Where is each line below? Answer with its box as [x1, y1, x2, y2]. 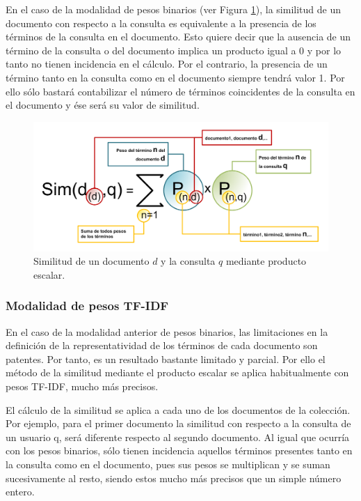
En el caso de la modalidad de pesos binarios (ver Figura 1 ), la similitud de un [6, 2, 341, 16]
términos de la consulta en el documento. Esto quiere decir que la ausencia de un [6, 29, 351, 44]
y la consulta [161, 254, 216, 268]
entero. [6, 484, 35, 499]
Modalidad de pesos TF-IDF [6, 297, 169, 314]
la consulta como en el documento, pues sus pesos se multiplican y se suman [6, 457, 330, 471]
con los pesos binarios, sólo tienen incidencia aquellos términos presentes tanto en [6, 443, 353, 458]
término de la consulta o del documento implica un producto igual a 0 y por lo [6, 43, 342, 57]
